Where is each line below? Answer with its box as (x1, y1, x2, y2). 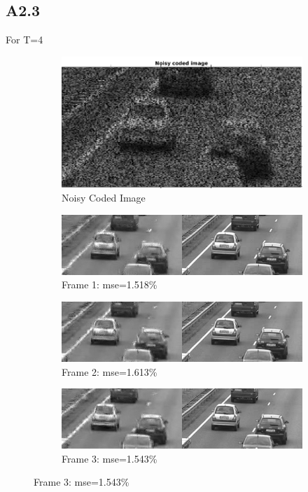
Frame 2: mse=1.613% (62, 364, 157, 379)
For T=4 (6, 32, 43, 47)
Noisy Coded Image (62, 190, 146, 205)
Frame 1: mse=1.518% (62, 277, 157, 292)
